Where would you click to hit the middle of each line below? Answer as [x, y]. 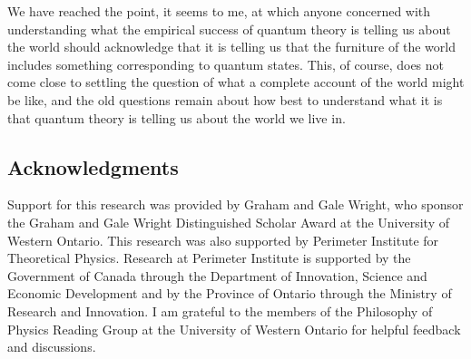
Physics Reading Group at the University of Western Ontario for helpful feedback [234, 329]
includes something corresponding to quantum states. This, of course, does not [226, 64]
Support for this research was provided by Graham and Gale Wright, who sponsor [235, 204]
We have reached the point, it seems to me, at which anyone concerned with [219, 11]
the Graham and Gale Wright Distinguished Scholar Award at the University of [228, 222]
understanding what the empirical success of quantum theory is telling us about [229, 29]
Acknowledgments [93, 166]
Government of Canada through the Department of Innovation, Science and [217, 275]
